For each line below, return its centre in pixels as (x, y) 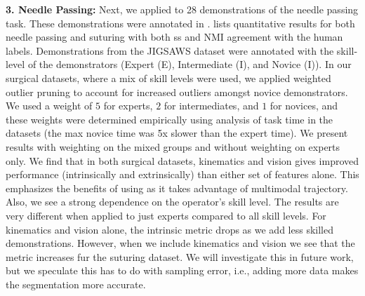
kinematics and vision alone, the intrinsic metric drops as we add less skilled (170, 229)
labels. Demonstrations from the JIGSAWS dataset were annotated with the (170, 50)
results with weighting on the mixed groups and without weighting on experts (173, 146)
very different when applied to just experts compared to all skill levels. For (166, 215)
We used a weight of (49, 106)
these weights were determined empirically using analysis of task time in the (170, 119)
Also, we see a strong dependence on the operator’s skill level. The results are (172, 202)
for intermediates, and (211, 106)
